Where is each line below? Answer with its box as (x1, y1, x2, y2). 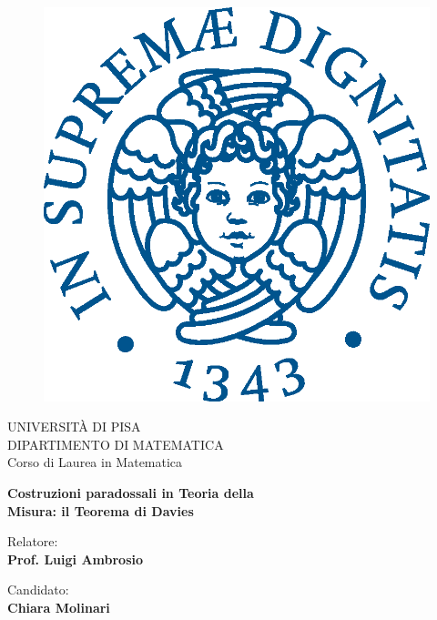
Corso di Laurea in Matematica (7, 452, 183, 472)
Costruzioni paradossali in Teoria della (7, 483, 254, 502)
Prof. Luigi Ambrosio (7, 549, 144, 568)
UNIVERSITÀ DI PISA (7, 417, 141, 436)
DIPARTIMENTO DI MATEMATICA (7, 434, 224, 453)
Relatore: (7, 532, 58, 551)
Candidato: (7, 580, 69, 599)
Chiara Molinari (7, 597, 110, 616)
